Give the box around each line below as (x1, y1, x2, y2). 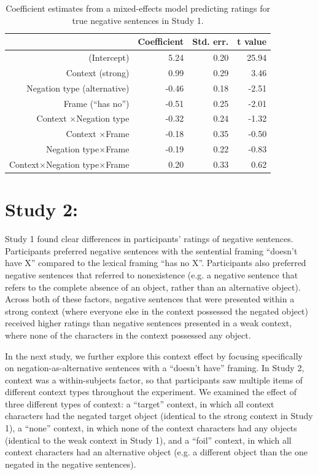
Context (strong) (66, 66, 130, 79)
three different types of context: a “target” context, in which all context (5, 397, 274, 410)
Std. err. (192, 35, 229, 48)
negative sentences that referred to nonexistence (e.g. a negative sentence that (5, 268, 298, 281)
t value (237, 35, 267, 48)
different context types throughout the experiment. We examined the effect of (5, 385, 297, 398)
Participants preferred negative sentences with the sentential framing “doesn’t (5, 244, 298, 257)
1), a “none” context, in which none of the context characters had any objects (5, 422, 297, 434)
